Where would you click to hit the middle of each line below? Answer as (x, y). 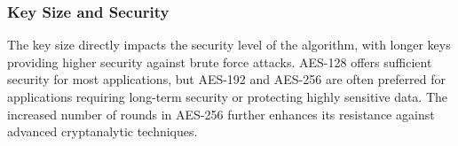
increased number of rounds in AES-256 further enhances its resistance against (221, 114)
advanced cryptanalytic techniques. (103, 131)
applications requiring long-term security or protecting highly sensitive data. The (228, 96)
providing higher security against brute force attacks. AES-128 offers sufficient (220, 61)
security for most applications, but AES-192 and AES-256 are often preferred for (227, 79)
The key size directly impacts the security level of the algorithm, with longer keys (229, 45)
